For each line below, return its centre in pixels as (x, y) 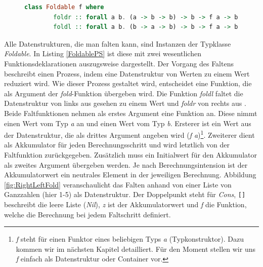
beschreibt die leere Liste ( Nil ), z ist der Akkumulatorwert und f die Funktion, (125, 204)
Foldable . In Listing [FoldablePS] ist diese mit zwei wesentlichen (103, 53)
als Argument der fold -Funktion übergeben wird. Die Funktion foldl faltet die (124, 93)
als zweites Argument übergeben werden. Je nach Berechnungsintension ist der (126, 164)
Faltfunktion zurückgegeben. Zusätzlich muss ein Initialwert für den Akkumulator (130, 154)
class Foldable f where (64, 7)
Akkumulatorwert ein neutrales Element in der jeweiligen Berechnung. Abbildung (130, 175)
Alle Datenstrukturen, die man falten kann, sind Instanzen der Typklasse (118, 43)
